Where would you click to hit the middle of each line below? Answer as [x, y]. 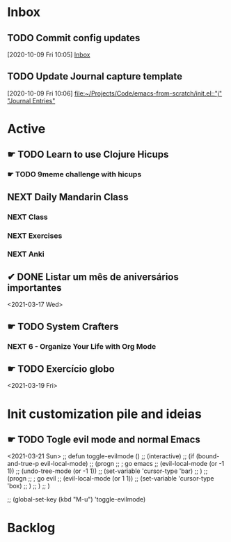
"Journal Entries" [31, 100]
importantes [34, 288]
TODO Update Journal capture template [95, 76]
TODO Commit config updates [74, 38]
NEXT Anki [26, 254]
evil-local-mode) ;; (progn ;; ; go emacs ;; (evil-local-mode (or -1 [133, 464]
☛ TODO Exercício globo [61, 369]
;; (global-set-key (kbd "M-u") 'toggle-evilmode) [77, 499]
